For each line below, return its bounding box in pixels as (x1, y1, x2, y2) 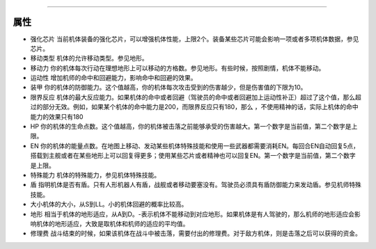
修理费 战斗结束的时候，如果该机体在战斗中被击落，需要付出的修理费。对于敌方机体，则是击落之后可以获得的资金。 (30, 230, 361, 238)
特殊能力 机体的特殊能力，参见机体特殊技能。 (30, 170, 160, 179)
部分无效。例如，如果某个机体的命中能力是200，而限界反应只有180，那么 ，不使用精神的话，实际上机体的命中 (42, 103, 359, 111)
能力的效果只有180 (30, 112, 84, 121)
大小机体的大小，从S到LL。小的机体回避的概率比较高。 (30, 200, 188, 209)
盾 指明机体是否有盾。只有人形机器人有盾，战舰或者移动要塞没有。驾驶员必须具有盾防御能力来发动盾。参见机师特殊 (30, 181, 361, 189)
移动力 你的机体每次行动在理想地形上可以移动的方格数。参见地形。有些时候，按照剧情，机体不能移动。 (30, 63, 325, 72)
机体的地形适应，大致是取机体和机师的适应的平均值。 (36, 219, 189, 227)
